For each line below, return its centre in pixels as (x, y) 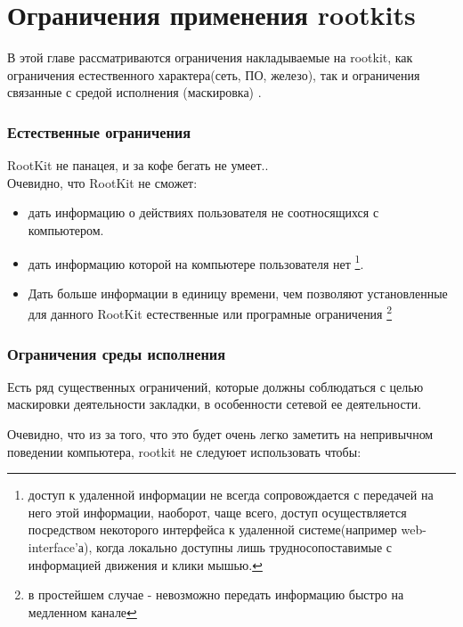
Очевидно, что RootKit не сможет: (102, 182)
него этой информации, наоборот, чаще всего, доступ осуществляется (217, 512)
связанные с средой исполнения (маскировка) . (134, 92)
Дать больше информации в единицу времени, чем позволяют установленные (238, 293)
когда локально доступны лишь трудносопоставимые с (244, 546)
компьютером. (66, 229)
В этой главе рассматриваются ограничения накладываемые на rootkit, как (210, 57)
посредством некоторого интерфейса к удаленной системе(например (212, 529)
